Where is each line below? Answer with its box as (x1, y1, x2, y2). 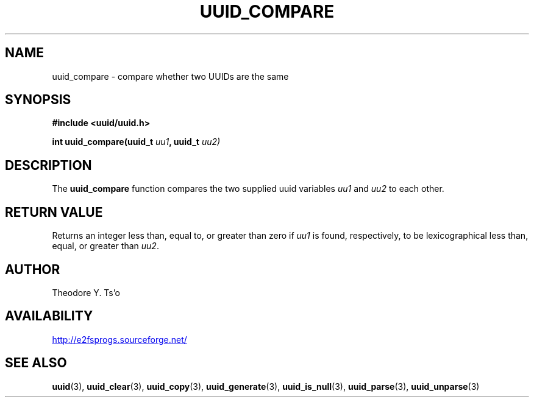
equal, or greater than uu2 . (52, 241, 159, 252)
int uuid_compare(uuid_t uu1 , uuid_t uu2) (52, 136, 221, 147)
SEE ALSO (5, 355, 67, 371)
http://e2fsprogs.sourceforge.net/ (52, 334, 187, 345)
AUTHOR (5, 261, 60, 277)
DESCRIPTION (5, 157, 92, 173)
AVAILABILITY (5, 308, 93, 324)
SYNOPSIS (5, 92, 71, 108)
